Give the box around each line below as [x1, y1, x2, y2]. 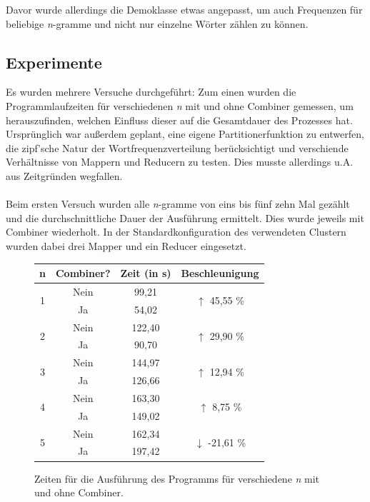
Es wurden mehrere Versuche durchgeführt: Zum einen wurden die [6, 84, 296, 99]
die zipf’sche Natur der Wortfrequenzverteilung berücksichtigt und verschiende [6, 140, 349, 155]
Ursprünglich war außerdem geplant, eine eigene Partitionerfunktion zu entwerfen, [6, 126, 364, 141]
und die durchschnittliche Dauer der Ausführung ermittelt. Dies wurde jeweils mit [6, 210, 364, 225]
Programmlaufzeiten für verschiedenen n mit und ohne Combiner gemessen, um [6, 98, 354, 113]
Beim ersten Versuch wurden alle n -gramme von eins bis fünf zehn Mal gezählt [6, 196, 350, 211]
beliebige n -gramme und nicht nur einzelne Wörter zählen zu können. [6, 16, 309, 31]
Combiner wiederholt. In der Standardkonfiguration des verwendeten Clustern [6, 224, 346, 239]
